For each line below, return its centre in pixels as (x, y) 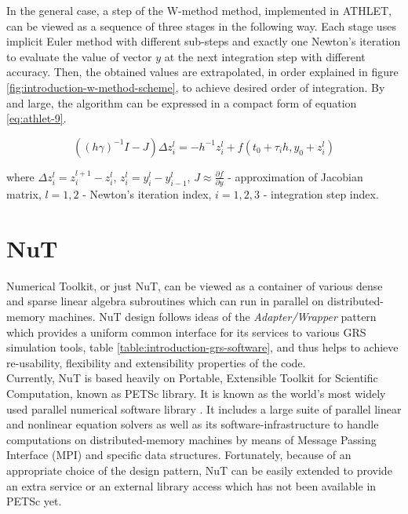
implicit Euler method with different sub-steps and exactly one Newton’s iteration (204, 41)
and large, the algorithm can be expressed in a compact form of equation (182, 102)
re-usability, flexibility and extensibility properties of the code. (156, 362)
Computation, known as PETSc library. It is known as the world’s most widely (196, 393)
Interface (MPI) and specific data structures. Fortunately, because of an (179, 455)
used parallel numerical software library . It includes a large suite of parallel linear (204, 408)
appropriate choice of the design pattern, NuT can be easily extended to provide (199, 470)
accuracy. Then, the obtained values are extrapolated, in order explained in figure (202, 72)
